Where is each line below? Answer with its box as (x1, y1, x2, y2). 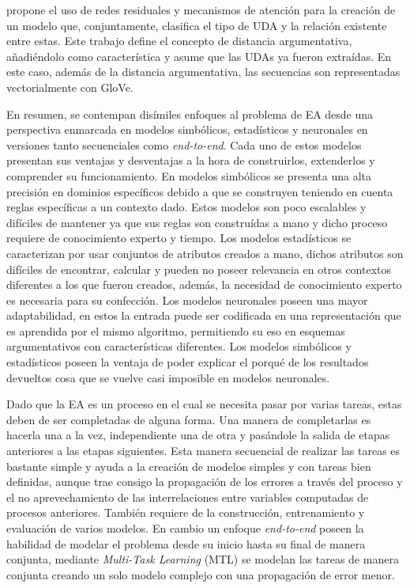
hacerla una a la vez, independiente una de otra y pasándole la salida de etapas (6, 427, 390, 443)
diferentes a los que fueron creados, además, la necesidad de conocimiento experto (6, 276, 402, 293)
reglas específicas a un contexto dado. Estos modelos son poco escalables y (6, 199, 367, 215)
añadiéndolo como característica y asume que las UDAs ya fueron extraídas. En (6, 47, 392, 64)
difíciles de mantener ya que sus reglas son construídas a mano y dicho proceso (6, 214, 388, 230)
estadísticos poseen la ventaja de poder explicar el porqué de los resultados (6, 354, 369, 370)
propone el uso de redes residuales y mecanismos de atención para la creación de (6, 2, 396, 17)
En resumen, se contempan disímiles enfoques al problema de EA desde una (6, 105, 374, 122)
